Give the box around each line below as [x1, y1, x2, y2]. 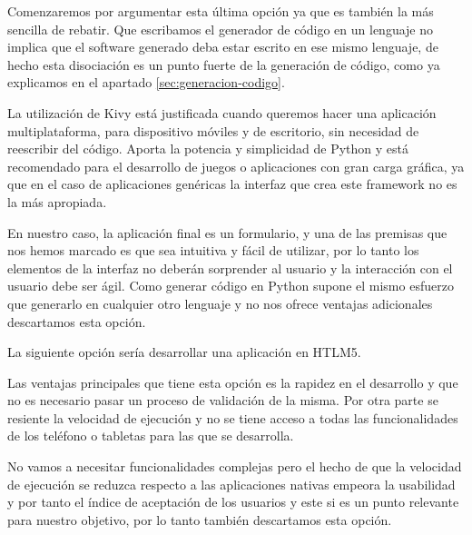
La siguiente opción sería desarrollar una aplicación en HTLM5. [7, 342, 361, 362]
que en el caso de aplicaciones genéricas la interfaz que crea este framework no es [7, 174, 457, 193]
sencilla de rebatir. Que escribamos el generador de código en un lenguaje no [7, 19, 434, 38]
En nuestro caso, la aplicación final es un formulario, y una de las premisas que [7, 223, 447, 242]
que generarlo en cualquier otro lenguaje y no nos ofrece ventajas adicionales [7, 293, 433, 312]
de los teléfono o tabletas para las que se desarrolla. [7, 426, 294, 445]
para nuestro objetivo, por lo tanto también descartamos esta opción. [7, 510, 392, 529]
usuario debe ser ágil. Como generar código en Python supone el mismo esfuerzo [7, 276, 454, 295]
